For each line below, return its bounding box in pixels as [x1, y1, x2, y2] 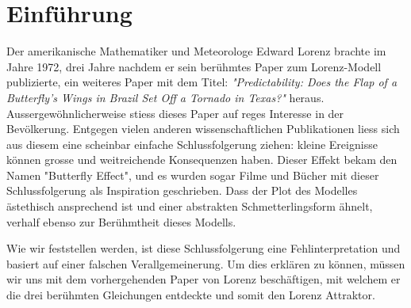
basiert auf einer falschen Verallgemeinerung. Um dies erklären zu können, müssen [6, 255, 405, 272]
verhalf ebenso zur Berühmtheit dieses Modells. [6, 213, 236, 230]
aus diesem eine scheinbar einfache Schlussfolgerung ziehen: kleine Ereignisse [6, 135, 378, 152]
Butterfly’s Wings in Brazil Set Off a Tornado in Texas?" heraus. [6, 89, 325, 105]
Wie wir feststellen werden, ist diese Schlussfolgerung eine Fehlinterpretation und [6, 240, 401, 257]
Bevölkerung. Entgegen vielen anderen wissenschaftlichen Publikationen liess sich [6, 120, 400, 137]
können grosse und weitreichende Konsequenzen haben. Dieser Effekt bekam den [6, 151, 398, 168]
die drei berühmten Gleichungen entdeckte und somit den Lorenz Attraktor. [6, 287, 375, 303]
